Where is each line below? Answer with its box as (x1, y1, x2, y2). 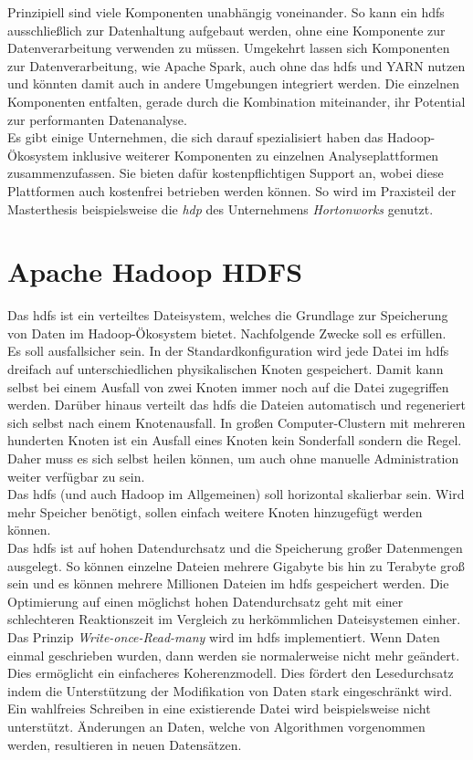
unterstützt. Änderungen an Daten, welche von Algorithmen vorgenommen (7, 716, 426, 735)
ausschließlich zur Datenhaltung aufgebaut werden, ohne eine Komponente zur (7, 20, 446, 39)
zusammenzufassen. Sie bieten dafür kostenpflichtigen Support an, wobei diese (7, 163, 444, 182)
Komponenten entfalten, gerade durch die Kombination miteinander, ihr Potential (7, 91, 466, 110)
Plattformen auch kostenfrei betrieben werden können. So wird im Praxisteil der (7, 181, 457, 200)
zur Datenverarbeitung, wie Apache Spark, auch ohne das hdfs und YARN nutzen (7, 56, 466, 75)
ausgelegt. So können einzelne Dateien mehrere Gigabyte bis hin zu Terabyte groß (7, 556, 465, 575)
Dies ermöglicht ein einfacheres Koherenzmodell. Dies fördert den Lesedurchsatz (7, 663, 454, 682)
